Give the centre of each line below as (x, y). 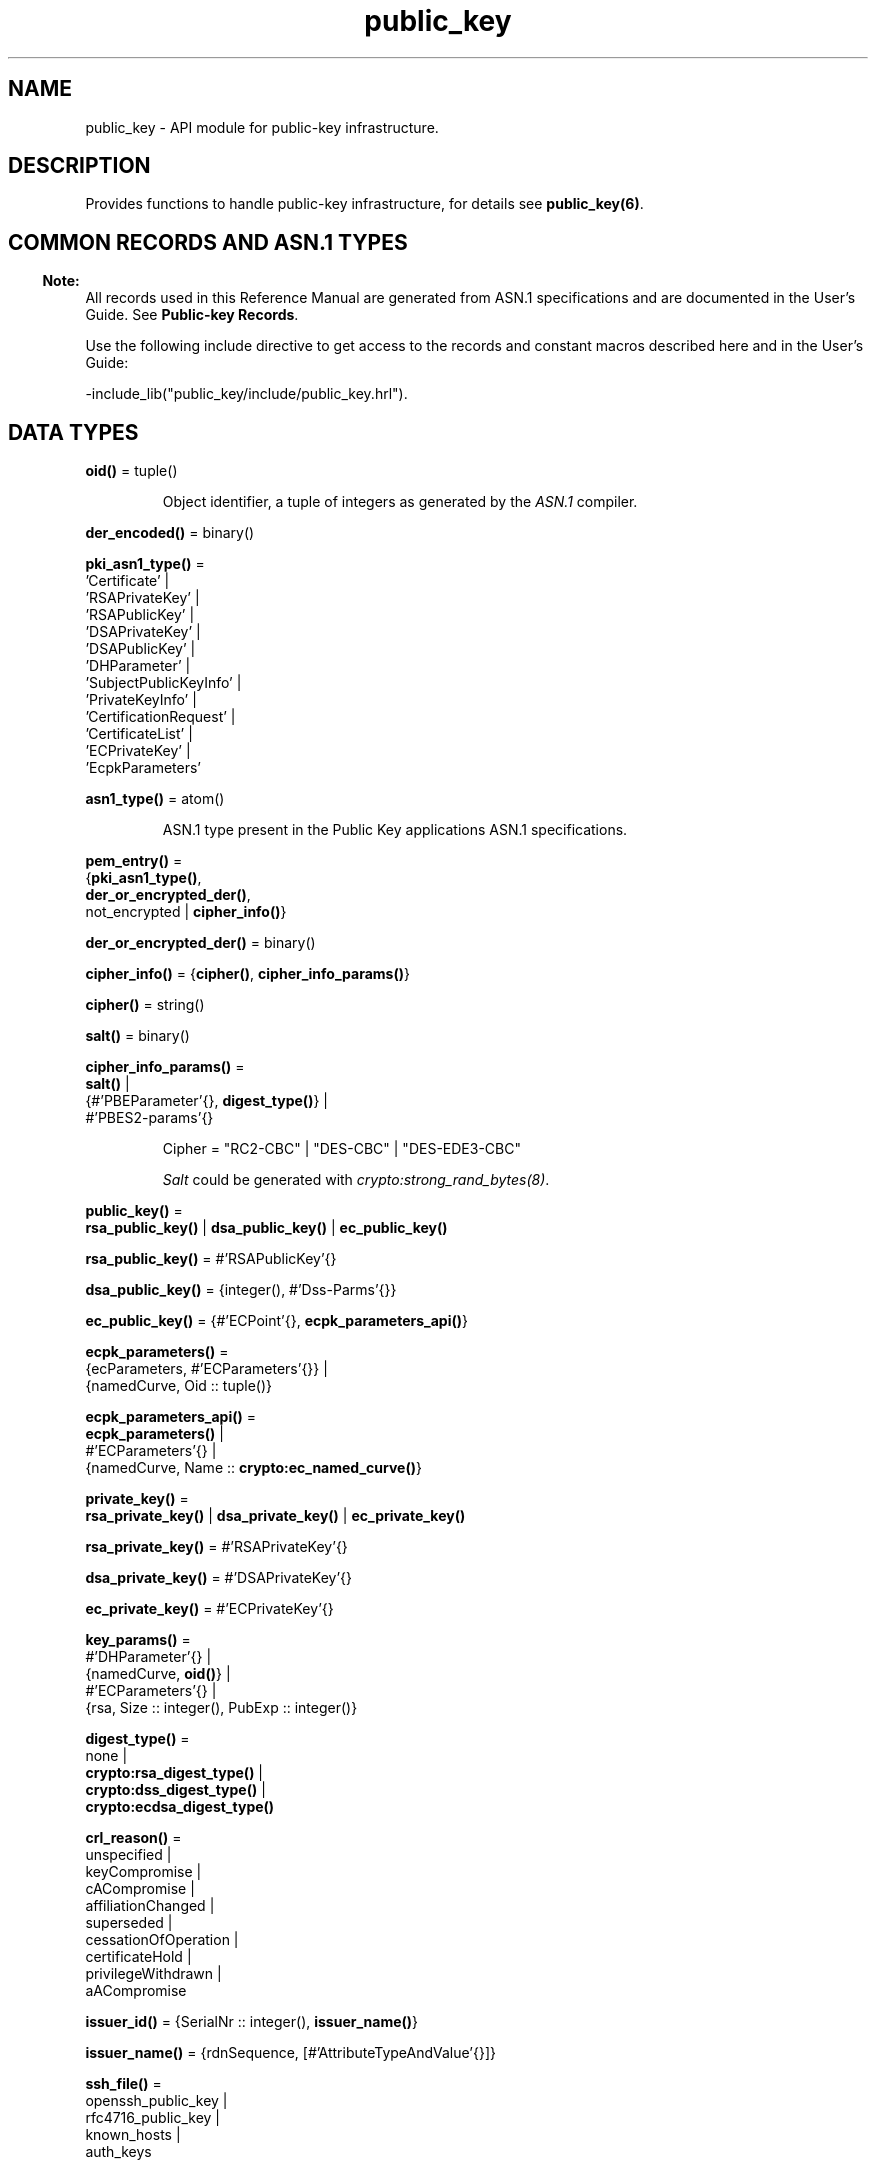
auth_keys (118, 2152)
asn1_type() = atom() (155, 799)
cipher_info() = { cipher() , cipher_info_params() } (247, 974)
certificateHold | (138, 1957)
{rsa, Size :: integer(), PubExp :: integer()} (221, 1708)
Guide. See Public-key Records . (192, 315)
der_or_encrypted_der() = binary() (200, 943)
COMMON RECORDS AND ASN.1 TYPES (208, 242)
